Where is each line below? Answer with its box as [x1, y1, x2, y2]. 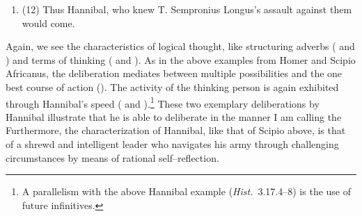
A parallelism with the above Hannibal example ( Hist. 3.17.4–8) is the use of [22, 184, 352, 199]
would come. [22, 15, 75, 30]
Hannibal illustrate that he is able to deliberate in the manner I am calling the [6, 109, 342, 124]
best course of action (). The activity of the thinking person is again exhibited [6, 79, 339, 94]
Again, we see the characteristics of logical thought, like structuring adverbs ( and [6, 39, 355, 53]
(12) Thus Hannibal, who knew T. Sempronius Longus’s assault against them [22, 2, 352, 16]
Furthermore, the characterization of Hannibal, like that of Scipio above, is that [6, 123, 346, 138]
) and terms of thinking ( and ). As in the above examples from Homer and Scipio [6, 52, 356, 67]
